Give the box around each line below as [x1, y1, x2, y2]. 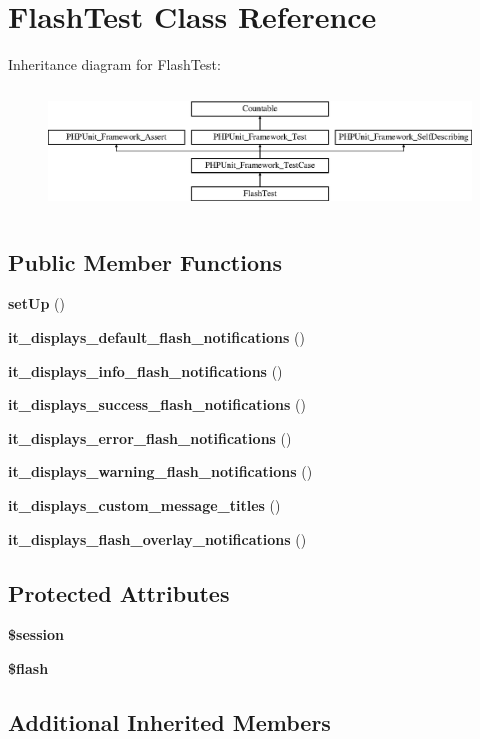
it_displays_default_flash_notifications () [8, 326, 305, 347]
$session [8, 624, 64, 645]
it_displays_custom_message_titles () [8, 494, 281, 515]
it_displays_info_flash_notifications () [8, 360, 283, 381]
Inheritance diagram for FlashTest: [8, 54, 221, 75]
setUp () [8, 293, 65, 314]
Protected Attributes [8, 577, 230, 608]
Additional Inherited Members [8, 706, 331, 737]
